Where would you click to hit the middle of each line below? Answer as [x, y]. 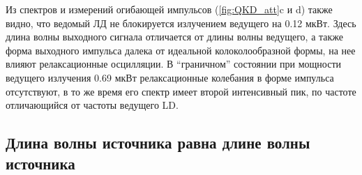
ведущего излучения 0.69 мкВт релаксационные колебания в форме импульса [170, 77]
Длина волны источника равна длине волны [158, 143]
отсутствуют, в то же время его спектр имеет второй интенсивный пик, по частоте [181, 91]
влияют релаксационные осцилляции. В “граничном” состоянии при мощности [174, 64]
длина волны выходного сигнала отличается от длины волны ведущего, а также [175, 37]
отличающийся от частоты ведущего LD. [92, 105]
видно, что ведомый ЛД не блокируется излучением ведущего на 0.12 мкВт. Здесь [181, 23]
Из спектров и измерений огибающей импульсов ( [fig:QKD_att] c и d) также [169, 9]
